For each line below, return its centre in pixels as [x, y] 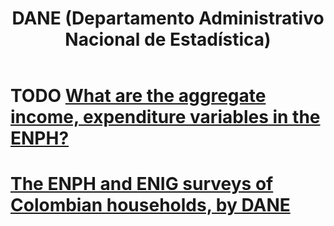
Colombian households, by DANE [150, 205]
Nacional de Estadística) [168, 39]
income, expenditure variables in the [165, 117]
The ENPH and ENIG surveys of [142, 184]
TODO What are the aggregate [138, 96]
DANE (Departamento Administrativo [168, 18]
